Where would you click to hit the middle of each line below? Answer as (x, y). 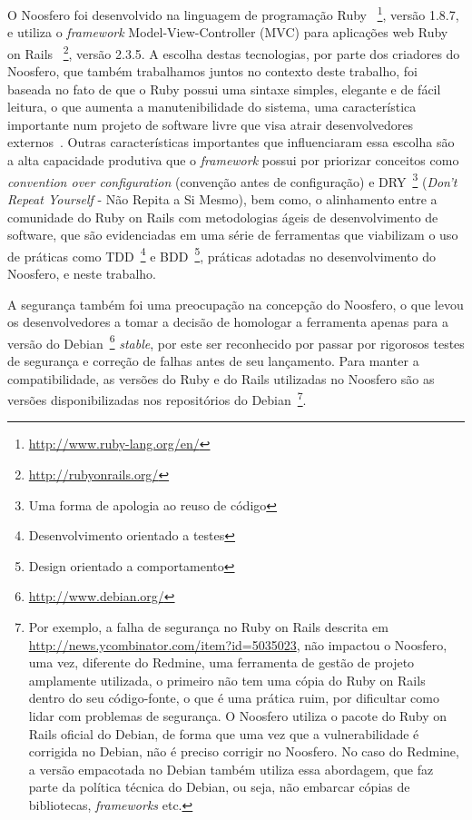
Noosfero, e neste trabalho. (82, 273)
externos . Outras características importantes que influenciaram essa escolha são (231, 142)
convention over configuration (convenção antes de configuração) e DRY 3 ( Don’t (232, 180)
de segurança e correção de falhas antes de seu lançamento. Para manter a (213, 360)
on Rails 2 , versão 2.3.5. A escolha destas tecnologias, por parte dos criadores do (234, 52)
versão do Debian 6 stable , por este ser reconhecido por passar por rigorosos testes (236, 341)
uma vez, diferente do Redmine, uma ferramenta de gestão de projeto (221, 662)
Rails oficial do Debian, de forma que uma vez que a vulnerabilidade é (224, 733)
